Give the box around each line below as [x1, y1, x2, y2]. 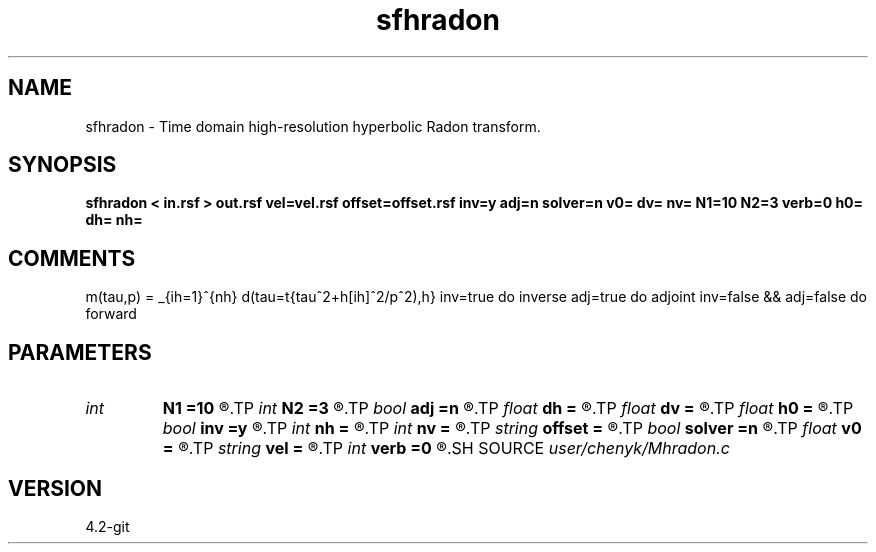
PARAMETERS [8, 339, 152, 365]
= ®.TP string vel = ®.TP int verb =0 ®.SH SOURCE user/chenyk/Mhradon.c [162, 438, 730, 459]
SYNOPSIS [8, 152, 117, 178]
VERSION [8, 475, 103, 501]
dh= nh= [85, 211, 143, 229]
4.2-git [85, 517, 130, 535]
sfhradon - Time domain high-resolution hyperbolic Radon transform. [85, 117, 541, 135]
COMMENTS [8, 245, 136, 271]
